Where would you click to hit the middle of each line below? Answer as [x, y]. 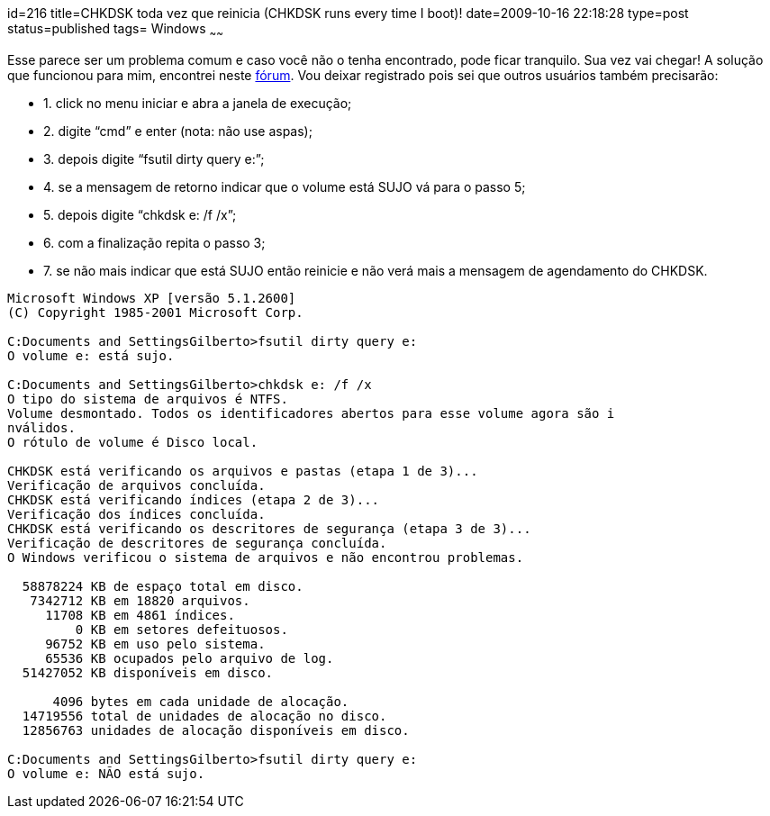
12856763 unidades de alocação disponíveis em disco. [216, 730]
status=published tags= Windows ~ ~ [116, 30]
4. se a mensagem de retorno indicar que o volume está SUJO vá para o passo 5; [285, 186]
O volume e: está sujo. [91, 355]
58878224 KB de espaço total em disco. [163, 586]
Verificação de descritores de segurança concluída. [197, 543]
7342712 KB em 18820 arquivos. [140, 600]
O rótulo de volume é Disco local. [133, 442]
